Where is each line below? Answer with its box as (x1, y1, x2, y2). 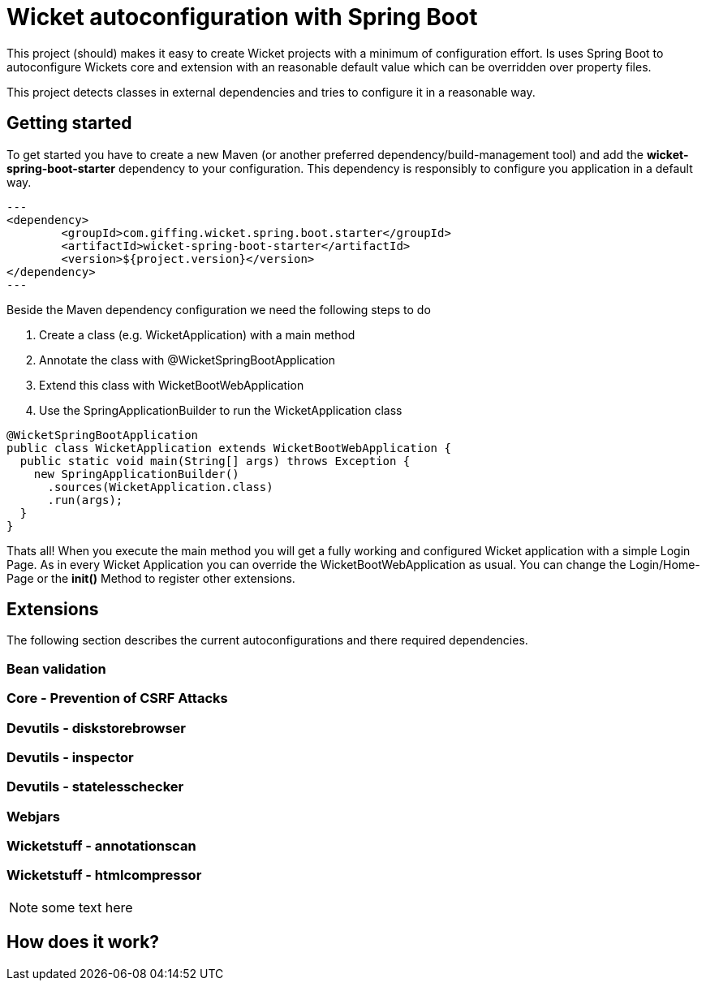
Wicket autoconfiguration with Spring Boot (6, 3, 478, 31)
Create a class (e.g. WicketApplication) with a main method (39, 327, 355, 342)
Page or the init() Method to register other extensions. (6, 571, 295, 585)
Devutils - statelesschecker (6, 778, 184, 795)
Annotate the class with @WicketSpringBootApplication (39, 352, 335, 367)
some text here (41, 899, 133, 916)
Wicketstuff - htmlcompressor (6, 867, 202, 884)
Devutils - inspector (6, 748, 134, 765)
